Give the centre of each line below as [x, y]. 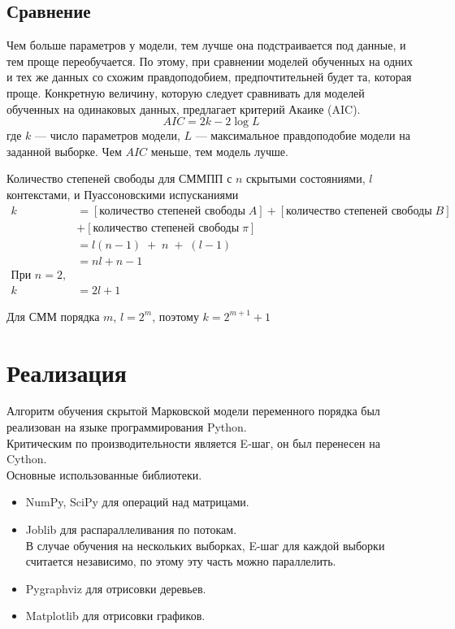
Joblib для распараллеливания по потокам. [131, 529]
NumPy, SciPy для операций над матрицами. [137, 502]
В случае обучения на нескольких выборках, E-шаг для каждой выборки [205, 545]
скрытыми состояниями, [306, 178]
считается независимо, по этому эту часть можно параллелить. [181, 561]
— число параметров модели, [108, 135]
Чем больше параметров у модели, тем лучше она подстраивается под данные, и [206, 45]
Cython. [27, 459]
